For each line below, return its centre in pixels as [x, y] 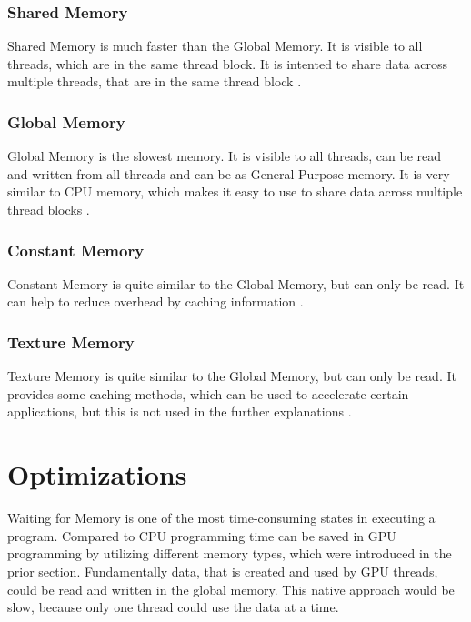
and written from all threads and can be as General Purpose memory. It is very [229, 173]
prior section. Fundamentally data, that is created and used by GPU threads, [223, 571]
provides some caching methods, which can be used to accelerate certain [208, 393]
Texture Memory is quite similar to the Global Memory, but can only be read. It [232, 376]
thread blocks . [49, 209]
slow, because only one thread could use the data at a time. [173, 607]
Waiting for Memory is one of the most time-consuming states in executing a [221, 518]
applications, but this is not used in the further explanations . [180, 411]
